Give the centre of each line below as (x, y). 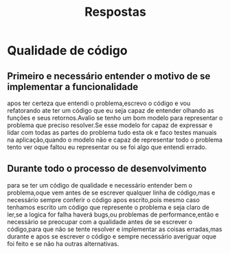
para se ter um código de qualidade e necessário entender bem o (100, 185)
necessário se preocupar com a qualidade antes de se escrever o (100, 221)
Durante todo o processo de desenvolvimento (107, 169)
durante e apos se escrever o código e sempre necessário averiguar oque (112, 236)
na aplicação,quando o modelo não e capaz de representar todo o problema (115, 140)
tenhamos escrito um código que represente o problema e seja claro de (108, 207)
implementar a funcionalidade (73, 87)
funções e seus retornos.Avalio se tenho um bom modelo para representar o (115, 118)
